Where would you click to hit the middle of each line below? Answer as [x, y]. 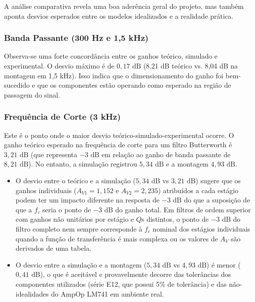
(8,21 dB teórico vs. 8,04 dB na [191, 66]
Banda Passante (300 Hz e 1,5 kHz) [76, 38]
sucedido [17, 85]
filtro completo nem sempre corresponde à [79, 228]
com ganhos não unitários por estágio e [75, 219]
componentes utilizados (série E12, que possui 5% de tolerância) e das [121, 284]
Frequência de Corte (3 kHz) [62, 117]
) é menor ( [223, 264]
